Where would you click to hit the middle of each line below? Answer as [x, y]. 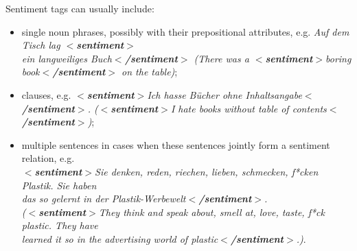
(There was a [221, 58]
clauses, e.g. [46, 94]
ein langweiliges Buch [67, 58]
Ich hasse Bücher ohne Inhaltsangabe [224, 94]
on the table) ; [150, 72]
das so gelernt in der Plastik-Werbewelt [104, 199]
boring [338, 58]
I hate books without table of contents [249, 108]
